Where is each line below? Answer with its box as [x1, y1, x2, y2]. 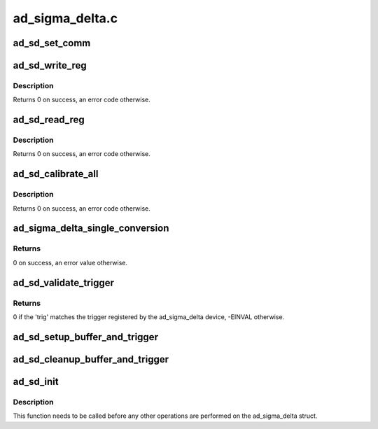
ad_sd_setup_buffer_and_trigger [13, 331, 159, 343]
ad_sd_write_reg [13, 59, 87, 71]
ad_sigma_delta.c [13, 10, 118, 26]
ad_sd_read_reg [13, 114, 85, 126]
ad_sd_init [13, 375, 59, 388]
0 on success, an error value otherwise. [13, 258, 127, 267]
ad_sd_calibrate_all [13, 168, 99, 180]
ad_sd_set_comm [13, 37, 91, 49]
